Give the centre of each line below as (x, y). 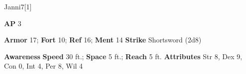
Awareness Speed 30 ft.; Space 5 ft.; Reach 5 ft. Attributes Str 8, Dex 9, (123, 56)
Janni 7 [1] (18, 6)
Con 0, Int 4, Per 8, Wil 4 (44, 66)
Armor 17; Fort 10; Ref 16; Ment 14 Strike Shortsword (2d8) (103, 40)
